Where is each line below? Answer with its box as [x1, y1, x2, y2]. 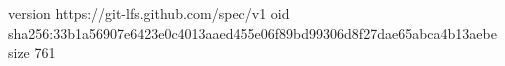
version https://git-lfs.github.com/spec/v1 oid [8, 3, 290, 23]
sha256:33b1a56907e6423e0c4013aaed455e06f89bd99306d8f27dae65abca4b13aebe [8, 22, 497, 43]
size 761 [8, 42, 56, 63]
